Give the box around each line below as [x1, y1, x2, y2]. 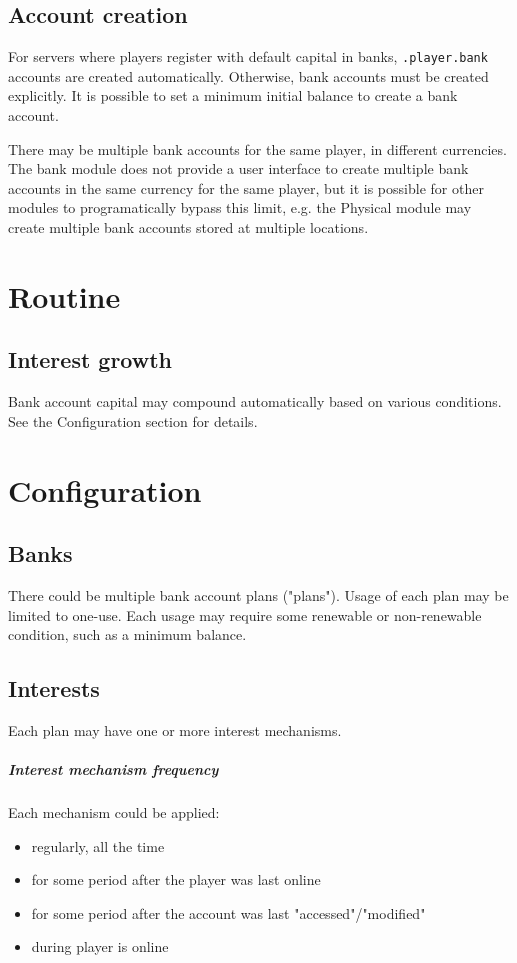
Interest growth [8, 344, 173, 375]
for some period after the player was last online [31, 869, 321, 890]
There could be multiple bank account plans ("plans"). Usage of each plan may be [8, 584, 509, 605]
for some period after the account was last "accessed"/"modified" [31, 902, 426, 923]
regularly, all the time [31, 835, 165, 856]
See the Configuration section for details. [8, 410, 258, 431]
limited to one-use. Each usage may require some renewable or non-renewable [8, 604, 482, 625]
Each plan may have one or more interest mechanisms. [8, 719, 342, 740]
